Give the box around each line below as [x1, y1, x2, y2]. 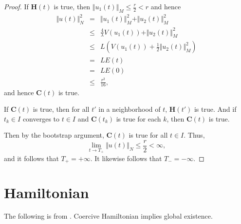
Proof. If [4, 1, 29, 11]
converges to [22, 113, 60, 123]
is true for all [129, 130, 168, 140]
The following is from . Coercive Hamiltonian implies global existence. [4, 210, 213, 221]
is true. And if [194, 104, 237, 114]
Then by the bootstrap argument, [4, 130, 104, 140]
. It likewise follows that [90, 153, 162, 163]
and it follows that [4, 153, 59, 163]
